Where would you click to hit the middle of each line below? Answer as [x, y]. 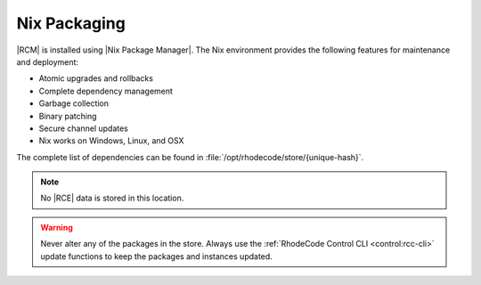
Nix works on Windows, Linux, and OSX [111, 141]
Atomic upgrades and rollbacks [96, 78]
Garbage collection [74, 103]
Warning [57, 227]
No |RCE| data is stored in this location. [112, 198]
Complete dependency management [106, 91]
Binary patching [68, 116]
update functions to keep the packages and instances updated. [157, 256]
